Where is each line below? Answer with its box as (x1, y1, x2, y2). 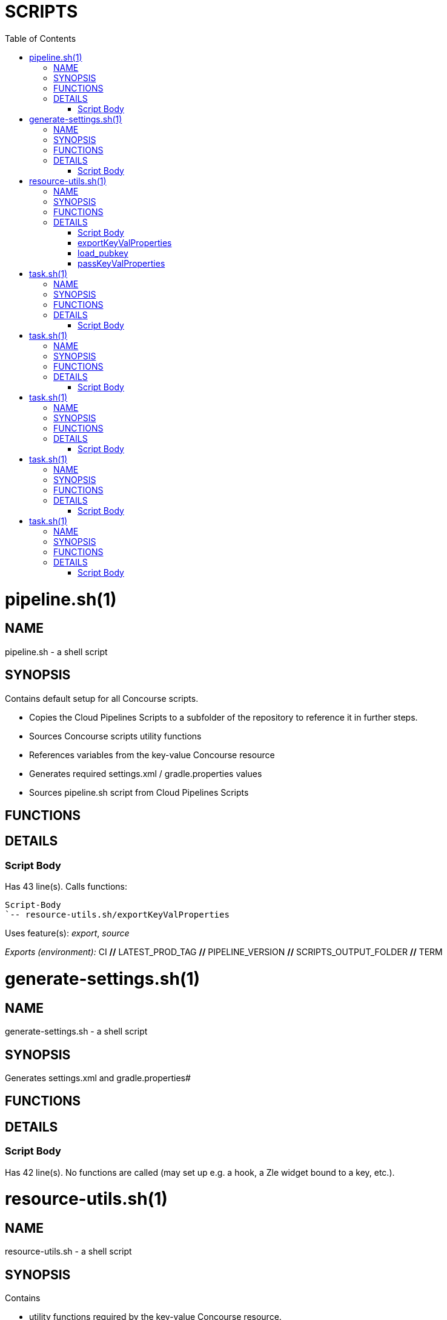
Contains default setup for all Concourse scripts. (5, 693, 199, 704)
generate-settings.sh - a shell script (5, 1026, 148, 1037)
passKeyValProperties (78, 258, 165, 268)
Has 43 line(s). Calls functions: (5, 881, 127, 892)
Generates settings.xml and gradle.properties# (5, 1072, 191, 1083)
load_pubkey (78, 247, 128, 258)
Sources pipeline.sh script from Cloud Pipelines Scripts (29, 787, 249, 798)
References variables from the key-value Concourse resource (29, 749, 275, 760)
